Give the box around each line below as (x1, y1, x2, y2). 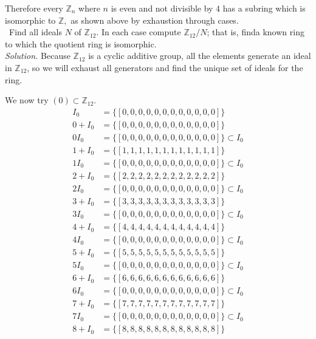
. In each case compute (96, 26, 181, 38)
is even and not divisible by (111, 2, 213, 14)
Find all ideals (9, 26, 63, 38)
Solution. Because (5, 49, 70, 62)
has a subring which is (222, 2, 306, 14)
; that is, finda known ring (207, 26, 304, 38)
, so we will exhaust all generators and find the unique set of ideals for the (27, 61, 303, 74)
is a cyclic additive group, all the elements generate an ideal (88, 49, 311, 62)
